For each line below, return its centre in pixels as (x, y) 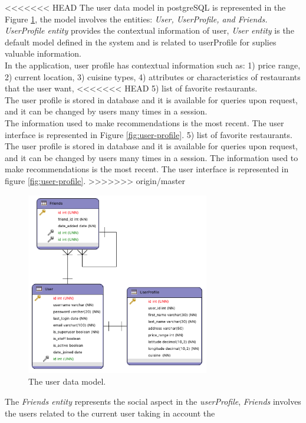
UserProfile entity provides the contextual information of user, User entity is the (149, 30)
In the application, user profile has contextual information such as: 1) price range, (153, 65)
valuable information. (43, 53)
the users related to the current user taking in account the (110, 413)
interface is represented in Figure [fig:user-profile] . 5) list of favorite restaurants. (149, 134)
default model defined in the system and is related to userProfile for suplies (141, 42)
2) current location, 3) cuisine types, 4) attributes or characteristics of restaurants (153, 76)
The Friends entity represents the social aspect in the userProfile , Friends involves (153, 401)
